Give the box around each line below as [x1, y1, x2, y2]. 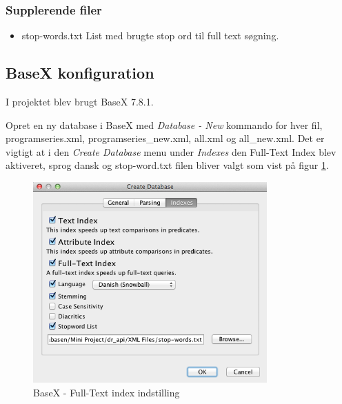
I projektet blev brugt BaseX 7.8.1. [6, 94, 154, 109]
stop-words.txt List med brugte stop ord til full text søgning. [21, 28, 279, 43]
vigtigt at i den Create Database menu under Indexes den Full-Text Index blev [6, 144, 336, 159]
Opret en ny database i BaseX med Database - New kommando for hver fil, [6, 117, 323, 132]
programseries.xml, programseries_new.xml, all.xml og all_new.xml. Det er [6, 131, 325, 145]
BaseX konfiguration [6, 62, 154, 83]
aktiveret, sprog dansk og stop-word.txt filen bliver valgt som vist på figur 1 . [6, 158, 329, 172]
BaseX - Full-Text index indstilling [33, 385, 180, 399]
